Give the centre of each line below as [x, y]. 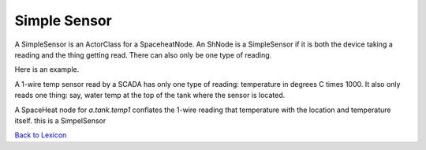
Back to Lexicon [41, 135]
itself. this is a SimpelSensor [60, 120]
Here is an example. [47, 69]
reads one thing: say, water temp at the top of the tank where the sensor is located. [150, 96]
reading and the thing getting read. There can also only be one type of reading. [143, 54]
